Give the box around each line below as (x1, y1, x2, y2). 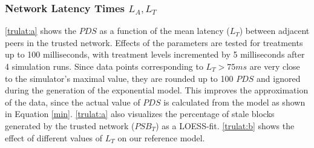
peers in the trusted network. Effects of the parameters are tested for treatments (5, 36, 303, 49)
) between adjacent (239, 24, 310, 37)
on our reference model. (117, 131, 205, 144)
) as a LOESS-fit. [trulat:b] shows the (155, 119, 295, 132)
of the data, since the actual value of (5, 95, 140, 108)
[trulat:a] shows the (5, 24, 77, 37)
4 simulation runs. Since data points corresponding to (5, 60, 203, 72)
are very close (249, 60, 300, 72)
